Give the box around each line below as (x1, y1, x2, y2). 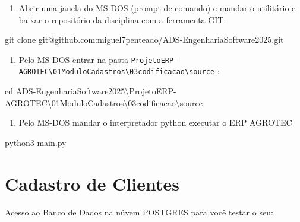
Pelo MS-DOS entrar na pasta (18, 53, 128, 65)
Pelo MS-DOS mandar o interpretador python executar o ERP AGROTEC (18, 116, 292, 129)
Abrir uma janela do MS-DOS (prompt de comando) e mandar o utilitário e (18, 2, 296, 14)
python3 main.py (5, 136, 67, 148)
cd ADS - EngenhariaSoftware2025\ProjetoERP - (5, 85, 176, 97)
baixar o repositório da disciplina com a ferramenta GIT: (18, 13, 226, 26)
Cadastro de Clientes (5, 171, 180, 195)
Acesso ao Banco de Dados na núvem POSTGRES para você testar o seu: (5, 205, 273, 218)
